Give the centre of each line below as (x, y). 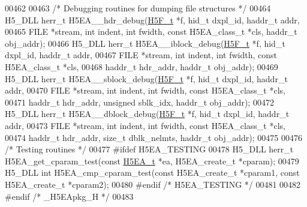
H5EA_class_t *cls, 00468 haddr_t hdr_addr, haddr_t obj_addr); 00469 (142, 66)
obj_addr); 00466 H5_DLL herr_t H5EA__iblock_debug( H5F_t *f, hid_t (145, 43)
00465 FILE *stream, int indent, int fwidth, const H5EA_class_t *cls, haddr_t (151, 31)
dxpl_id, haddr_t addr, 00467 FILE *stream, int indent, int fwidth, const (141, 55)
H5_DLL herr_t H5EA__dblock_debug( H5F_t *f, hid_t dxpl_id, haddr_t (147, 114)
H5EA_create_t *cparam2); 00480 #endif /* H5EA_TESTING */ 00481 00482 (153, 184)
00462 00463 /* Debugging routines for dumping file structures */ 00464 (138, 8)
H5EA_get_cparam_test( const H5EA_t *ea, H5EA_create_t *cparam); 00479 (152, 160)
